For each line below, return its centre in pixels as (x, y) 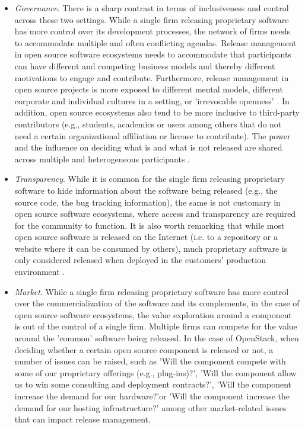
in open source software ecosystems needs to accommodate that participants (153, 54)
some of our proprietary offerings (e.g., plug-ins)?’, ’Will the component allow (155, 372)
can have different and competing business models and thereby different (145, 65)
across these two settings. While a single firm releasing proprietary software (152, 19)
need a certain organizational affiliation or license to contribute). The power (152, 135)
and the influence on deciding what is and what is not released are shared (148, 147)
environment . (40, 272)
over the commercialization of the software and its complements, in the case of (157, 303)
